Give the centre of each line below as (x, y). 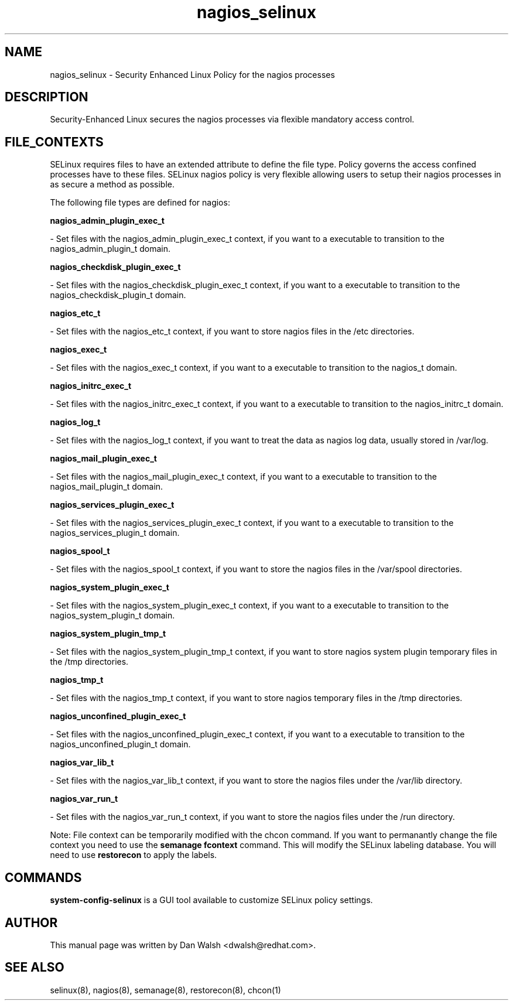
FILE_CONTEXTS (54, 142)
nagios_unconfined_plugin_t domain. (120, 744)
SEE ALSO (35, 968)
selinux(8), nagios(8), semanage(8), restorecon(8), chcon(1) (165, 990)
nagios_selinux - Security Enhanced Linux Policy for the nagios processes (192, 74)
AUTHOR (31, 922)
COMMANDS (43, 877)
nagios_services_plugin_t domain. (115, 533)
